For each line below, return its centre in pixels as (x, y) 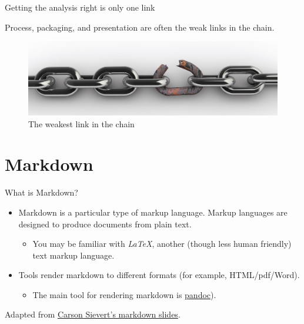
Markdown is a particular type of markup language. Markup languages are (153, 212)
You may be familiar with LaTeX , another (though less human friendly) (162, 244)
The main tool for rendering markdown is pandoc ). (124, 294)
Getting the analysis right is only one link (80, 7)
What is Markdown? (41, 192)
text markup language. (74, 255)
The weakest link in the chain (81, 123)
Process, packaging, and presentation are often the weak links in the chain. (140, 27)
